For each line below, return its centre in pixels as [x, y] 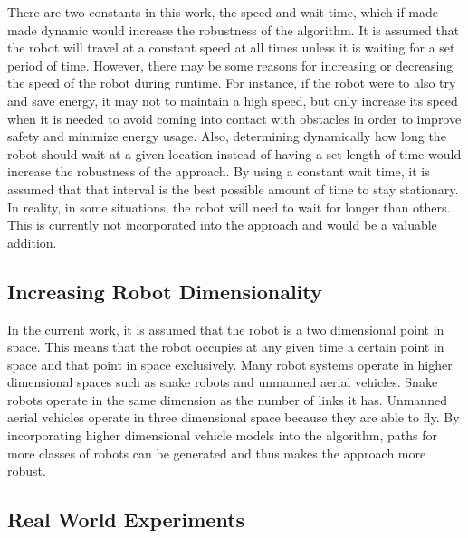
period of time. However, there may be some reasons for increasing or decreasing [230, 65]
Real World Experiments [126, 519]
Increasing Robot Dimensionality [165, 291]
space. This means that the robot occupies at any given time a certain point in [226, 347]
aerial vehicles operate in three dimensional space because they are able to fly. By [234, 417]
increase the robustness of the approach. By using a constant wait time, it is [219, 171]
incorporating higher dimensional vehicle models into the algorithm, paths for [222, 435]
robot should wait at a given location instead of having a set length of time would [234, 153]
